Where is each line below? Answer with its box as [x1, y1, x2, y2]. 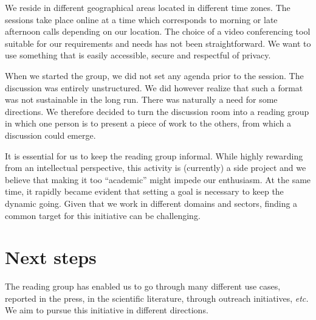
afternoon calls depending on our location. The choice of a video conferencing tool [5, 25, 311, 38]
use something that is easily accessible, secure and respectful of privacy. [5, 49, 271, 61]
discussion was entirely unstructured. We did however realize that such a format [5, 81, 303, 94]
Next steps [5, 245, 97, 270]
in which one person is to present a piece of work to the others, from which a [5, 117, 292, 130]
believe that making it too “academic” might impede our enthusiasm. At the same [5, 173, 311, 186]
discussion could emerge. [5, 128, 96, 141]
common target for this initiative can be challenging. [5, 209, 201, 221]
